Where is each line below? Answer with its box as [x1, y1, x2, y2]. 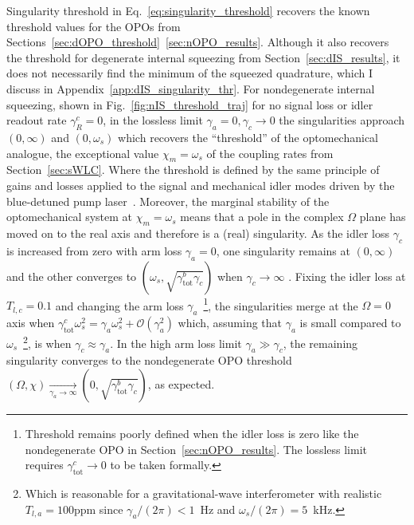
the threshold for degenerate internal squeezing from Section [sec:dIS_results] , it [6, 49, 400, 65]
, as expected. [147, 376, 215, 393]
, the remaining [283, 334, 358, 351]
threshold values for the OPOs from [6, 18, 181, 34]
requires [25, 456, 64, 473]
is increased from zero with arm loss [6, 242, 182, 259]
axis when [6, 314, 55, 330]
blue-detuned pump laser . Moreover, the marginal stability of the [6, 192, 330, 209]
